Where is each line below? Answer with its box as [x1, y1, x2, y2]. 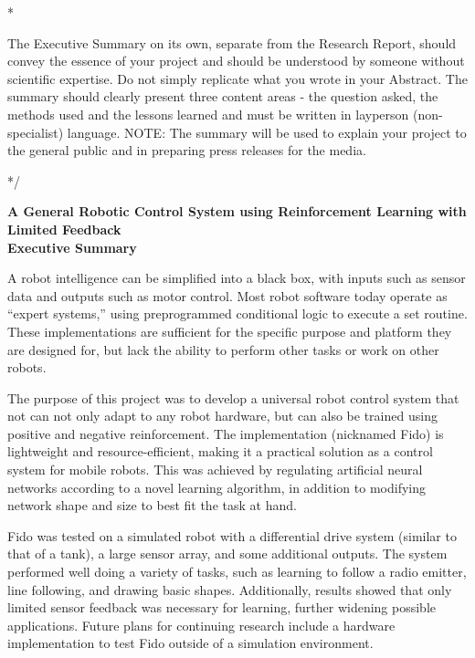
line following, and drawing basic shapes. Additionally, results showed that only [7, 580, 452, 599]
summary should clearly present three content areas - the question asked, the [7, 87, 438, 106]
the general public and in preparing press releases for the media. [7, 141, 366, 160]
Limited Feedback [7, 219, 121, 238]
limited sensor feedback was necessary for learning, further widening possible [7, 598, 436, 617]
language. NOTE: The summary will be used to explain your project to [67, 122, 467, 141]
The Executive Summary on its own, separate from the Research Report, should [7, 33, 457, 52]
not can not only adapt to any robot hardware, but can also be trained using [7, 406, 438, 425]
